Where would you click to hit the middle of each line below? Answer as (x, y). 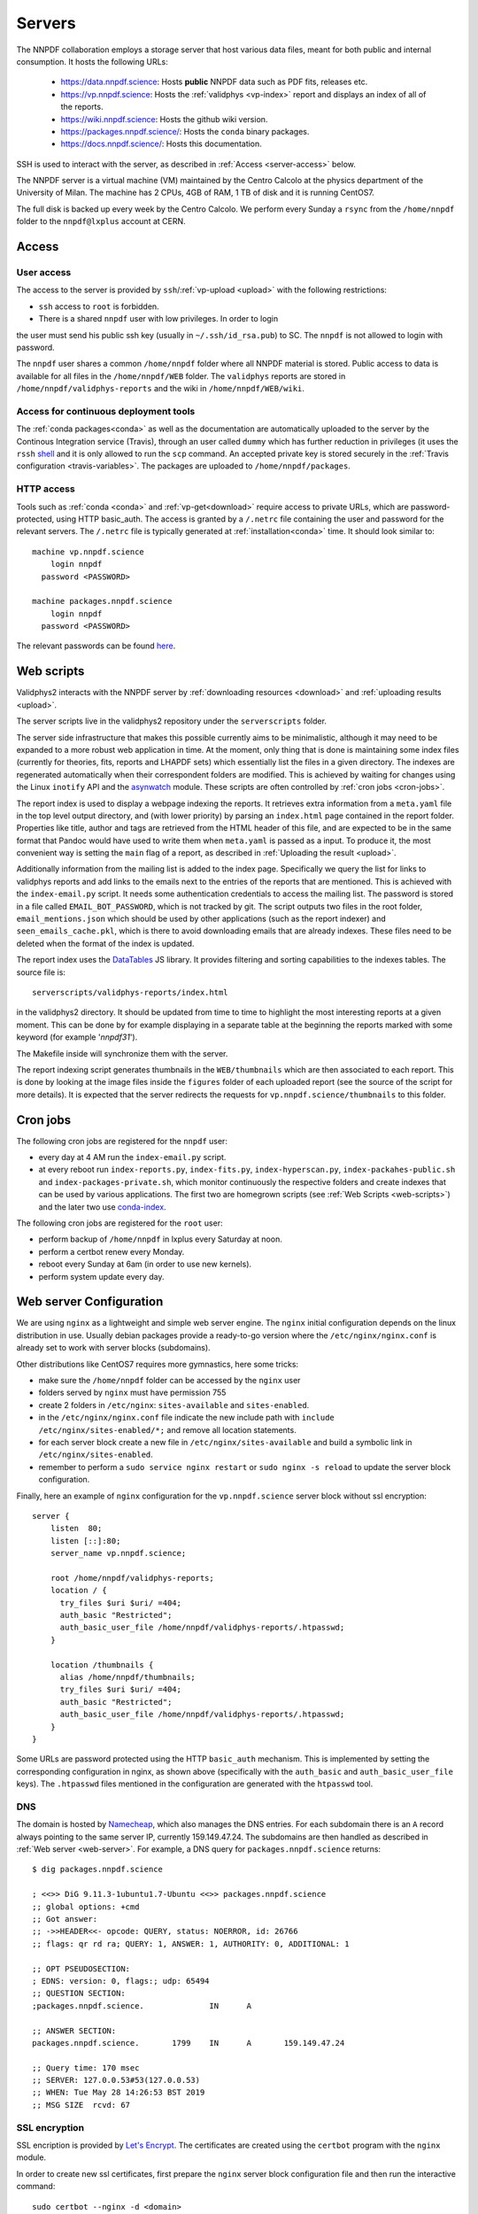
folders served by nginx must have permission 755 (132, 1393)
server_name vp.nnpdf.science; (118, 1553)
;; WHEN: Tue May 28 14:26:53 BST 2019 (119, 2093)
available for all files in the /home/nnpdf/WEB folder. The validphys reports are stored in (181, 375)
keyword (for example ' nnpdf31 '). (77, 1037)
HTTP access (46, 489)
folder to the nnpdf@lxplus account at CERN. (101, 221)
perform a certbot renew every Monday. (112, 1251)
